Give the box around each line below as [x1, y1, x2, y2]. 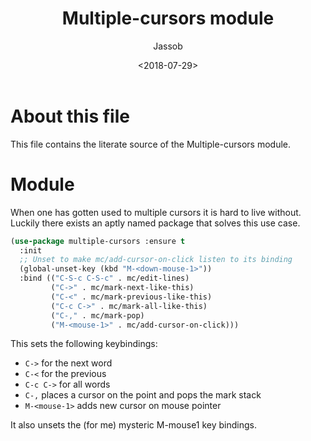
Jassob [153, 40, 183, 52]
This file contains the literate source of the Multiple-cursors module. [10, 138, 292, 150]
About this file [10, 105, 130, 127]
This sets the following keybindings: [10, 338, 158, 350]
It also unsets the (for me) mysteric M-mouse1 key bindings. [10, 419, 258, 431]
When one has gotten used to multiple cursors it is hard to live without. [10, 206, 302, 218]
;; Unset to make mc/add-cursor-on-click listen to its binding [19, 255, 293, 265]
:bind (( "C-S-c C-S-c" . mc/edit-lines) [19, 273, 190, 284]
